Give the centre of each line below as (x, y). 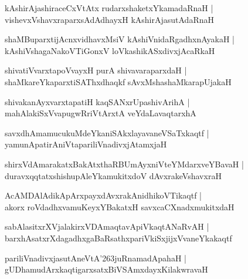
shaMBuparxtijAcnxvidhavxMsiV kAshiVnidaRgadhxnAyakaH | (120, 39)
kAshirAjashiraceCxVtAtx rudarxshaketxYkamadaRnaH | (109, 8)
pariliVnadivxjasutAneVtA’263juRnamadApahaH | (96, 258)
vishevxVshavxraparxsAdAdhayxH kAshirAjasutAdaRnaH (109, 19)
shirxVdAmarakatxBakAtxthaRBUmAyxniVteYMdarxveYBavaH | (124, 164)
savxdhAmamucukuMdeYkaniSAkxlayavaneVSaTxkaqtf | (107, 132)
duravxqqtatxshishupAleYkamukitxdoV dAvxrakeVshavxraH (113, 175)
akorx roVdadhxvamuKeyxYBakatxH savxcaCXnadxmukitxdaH (120, 206)
